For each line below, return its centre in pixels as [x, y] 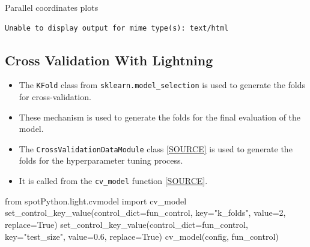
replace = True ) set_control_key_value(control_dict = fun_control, [126, 224]
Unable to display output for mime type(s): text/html [117, 28]
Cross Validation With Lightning [109, 60]
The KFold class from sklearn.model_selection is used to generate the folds [162, 85]
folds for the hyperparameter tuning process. [101, 160]
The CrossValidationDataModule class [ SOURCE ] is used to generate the [156, 148]
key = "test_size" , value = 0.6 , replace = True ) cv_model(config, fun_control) [142, 236]
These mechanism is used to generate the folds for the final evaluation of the [160, 117]
